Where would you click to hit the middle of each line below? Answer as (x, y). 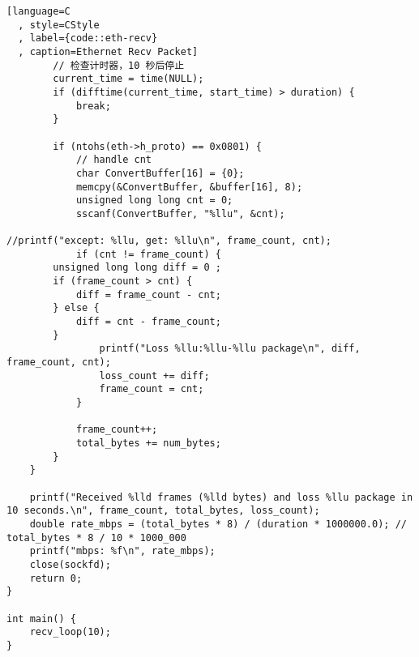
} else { (76, 308)
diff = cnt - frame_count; (148, 322)
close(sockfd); (70, 564)
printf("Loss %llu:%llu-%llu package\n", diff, (230, 349)
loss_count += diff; (154, 375)
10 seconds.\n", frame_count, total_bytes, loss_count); (163, 511)
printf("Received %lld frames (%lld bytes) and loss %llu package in (221, 497)
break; (93, 106)
